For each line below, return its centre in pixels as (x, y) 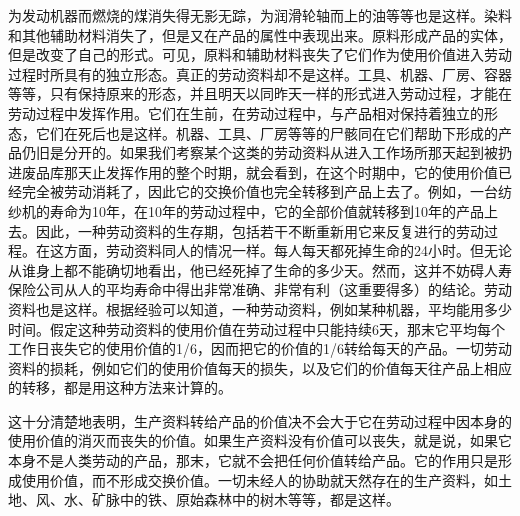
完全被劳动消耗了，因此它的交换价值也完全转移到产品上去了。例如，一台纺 (266, 191)
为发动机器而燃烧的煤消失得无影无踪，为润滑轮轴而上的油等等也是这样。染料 (260, 15)
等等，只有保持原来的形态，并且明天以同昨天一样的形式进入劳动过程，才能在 (260, 93)
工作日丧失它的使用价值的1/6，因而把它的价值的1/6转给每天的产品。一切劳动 (260, 348)
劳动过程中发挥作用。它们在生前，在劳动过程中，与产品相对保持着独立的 (246, 112)
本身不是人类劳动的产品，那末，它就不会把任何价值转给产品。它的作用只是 (253, 460)
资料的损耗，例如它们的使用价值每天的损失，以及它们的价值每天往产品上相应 (260, 367)
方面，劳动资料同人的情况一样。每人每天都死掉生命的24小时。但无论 (287, 250)
